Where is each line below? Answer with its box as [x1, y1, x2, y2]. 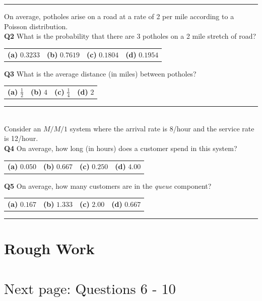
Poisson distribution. [4, 21, 68, 31]
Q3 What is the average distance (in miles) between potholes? [4, 68, 196, 79]
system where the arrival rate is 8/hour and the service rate [70, 123, 254, 133]
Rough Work [4, 238, 95, 259]
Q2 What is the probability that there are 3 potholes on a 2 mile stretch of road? [4, 31, 256, 41]
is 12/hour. [4, 133, 38, 143]
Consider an [4, 123, 41, 133]
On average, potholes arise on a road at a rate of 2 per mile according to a [4, 11, 234, 21]
